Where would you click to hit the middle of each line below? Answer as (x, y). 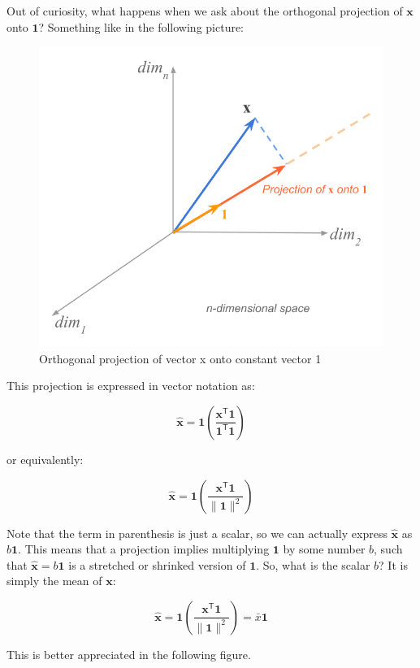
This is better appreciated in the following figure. (129, 654)
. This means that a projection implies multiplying (144, 549)
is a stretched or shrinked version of (157, 564)
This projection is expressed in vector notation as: (131, 386)
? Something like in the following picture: (141, 26)
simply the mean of (54, 581)
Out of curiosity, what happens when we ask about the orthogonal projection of (205, 11)
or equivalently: (45, 459)
